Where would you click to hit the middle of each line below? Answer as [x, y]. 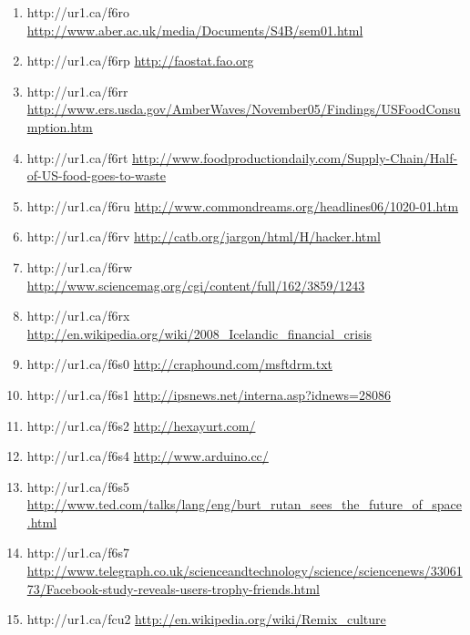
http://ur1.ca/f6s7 [78, 553]
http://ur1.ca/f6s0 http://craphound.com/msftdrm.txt [179, 364]
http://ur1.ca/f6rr [77, 91]
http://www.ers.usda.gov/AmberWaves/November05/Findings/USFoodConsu [244, 109]
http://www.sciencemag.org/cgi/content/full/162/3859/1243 [196, 285]
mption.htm [60, 126]
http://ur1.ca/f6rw [80, 266]
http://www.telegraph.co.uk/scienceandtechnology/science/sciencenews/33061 [245, 571]
